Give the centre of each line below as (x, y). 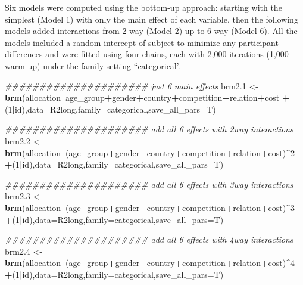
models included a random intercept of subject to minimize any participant (142, 42)
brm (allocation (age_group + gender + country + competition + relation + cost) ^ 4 (150, 263)
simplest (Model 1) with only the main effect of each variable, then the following (151, 19)
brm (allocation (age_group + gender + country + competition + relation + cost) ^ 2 (150, 152)
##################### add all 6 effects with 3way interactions (149, 184)
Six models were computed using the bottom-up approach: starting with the (143, 7)
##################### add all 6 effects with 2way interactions (149, 129)
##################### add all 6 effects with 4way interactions (149, 239)
